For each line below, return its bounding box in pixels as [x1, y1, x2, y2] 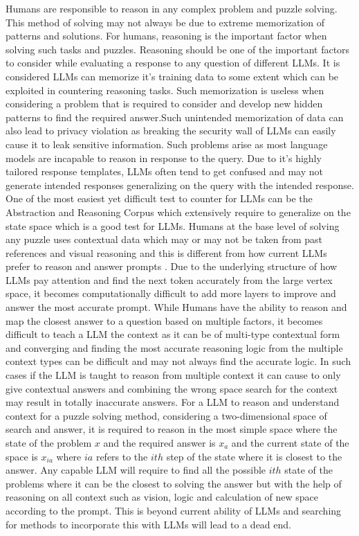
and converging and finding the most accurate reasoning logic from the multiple [6, 340, 343, 355]
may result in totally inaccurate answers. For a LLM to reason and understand [6, 395, 340, 409]
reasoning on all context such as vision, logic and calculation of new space [6, 490, 318, 504]
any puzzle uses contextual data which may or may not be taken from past [6, 232, 322, 247]
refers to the [95, 449, 148, 463]
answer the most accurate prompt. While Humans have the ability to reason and [6, 300, 347, 314]
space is [6, 449, 38, 463]
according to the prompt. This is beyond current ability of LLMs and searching [6, 503, 342, 517]
